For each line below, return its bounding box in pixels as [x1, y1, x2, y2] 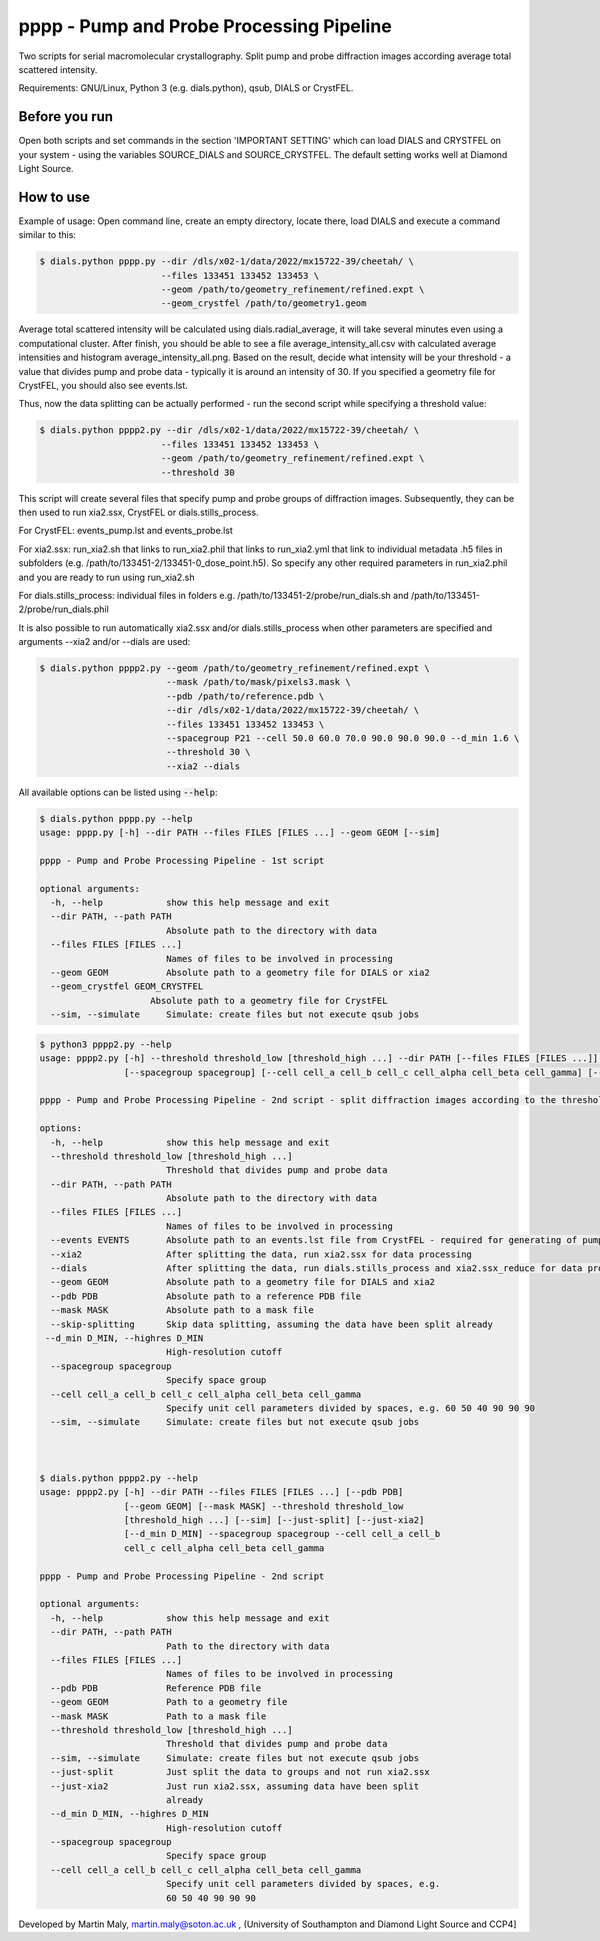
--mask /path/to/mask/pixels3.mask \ [165, 676, 351, 688]
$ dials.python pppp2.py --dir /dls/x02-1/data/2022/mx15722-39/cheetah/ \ [39, 425, 420, 436]
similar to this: [18, 229, 77, 241]
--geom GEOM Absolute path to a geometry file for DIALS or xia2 [50, 967, 430, 979]
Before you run [18, 108, 114, 125]
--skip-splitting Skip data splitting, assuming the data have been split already [50, 1318, 494, 1330]
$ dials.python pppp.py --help [39, 813, 194, 824]
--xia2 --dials [165, 760, 240, 772]
